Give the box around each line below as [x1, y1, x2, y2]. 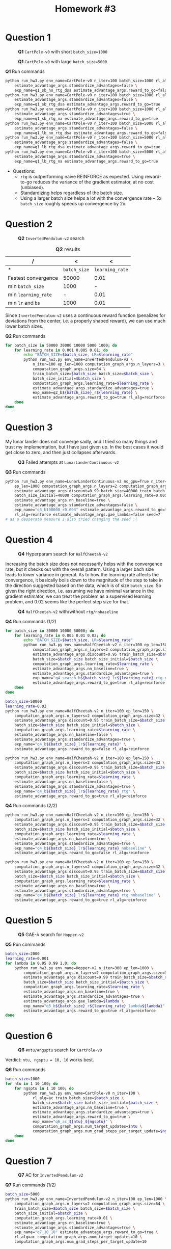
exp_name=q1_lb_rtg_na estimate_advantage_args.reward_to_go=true [14, 158, 158, 164]
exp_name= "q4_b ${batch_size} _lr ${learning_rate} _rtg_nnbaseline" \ [14, 893, 160, 898]
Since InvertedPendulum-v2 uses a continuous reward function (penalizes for [5, 312, 166, 318]
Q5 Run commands [5, 941, 46, 948]
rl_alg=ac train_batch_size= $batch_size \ [32, 1095, 124, 1101]
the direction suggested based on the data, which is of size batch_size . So [5, 582, 162, 589]
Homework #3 [55, 3, 116, 15]
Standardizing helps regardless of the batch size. [20, 190, 124, 196]
